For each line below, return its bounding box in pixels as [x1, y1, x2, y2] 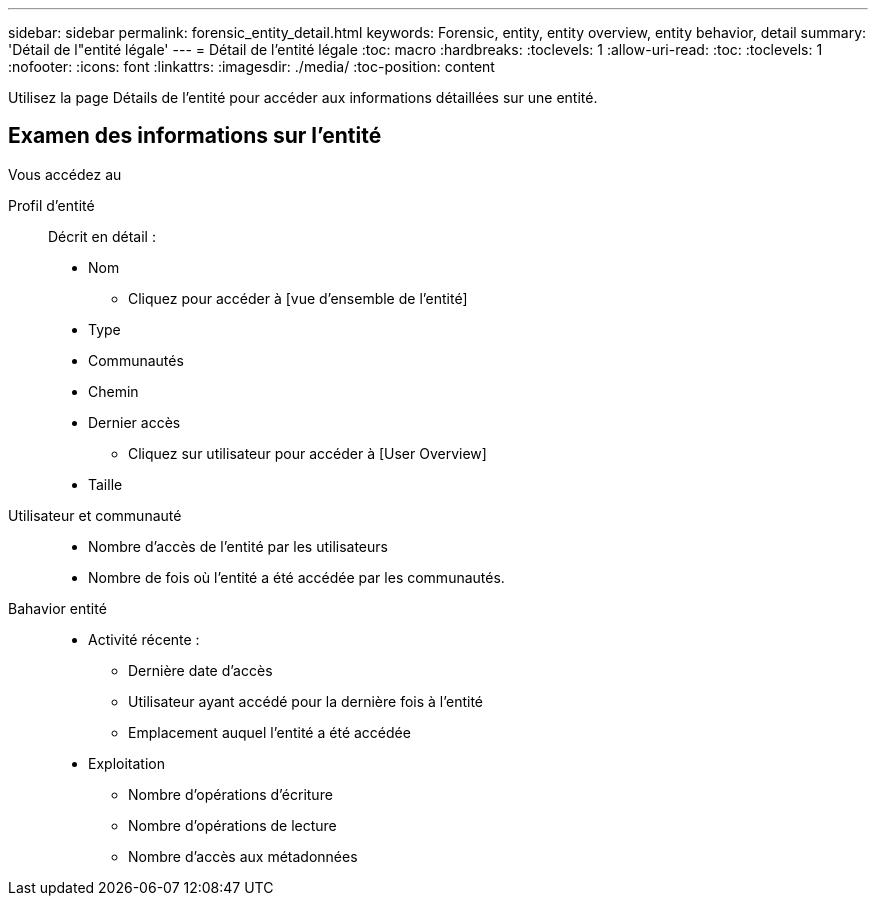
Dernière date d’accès [128, 661, 273, 679]
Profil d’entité [8, 196, 95, 214]
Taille [88, 475, 123, 493]
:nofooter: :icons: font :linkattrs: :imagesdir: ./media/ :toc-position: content [8, 58, 495, 75]
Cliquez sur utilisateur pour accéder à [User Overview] [128, 444, 487, 462]
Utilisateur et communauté [8, 506, 182, 524]
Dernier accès [88, 413, 181, 431]
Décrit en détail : [48, 227, 156, 245]
